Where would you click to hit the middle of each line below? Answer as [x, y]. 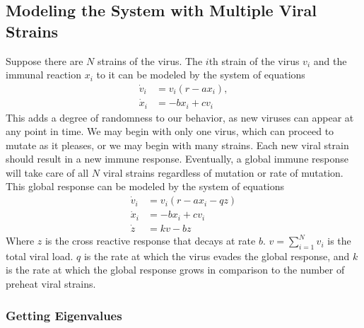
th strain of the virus [254, 60]
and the [330, 60]
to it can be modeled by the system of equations [201, 75]
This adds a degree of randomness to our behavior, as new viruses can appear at [180, 117]
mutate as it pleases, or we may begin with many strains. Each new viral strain [177, 145]
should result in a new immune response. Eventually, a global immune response [177, 159]
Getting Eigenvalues [64, 315]
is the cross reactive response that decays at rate [150, 241]
